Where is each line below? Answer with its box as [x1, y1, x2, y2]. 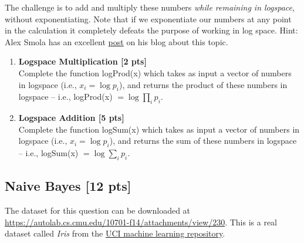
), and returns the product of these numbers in [119, 78, 288, 90]
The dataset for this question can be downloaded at [5, 204, 191, 217]
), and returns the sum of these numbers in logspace [109, 134, 297, 147]
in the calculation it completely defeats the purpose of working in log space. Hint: [5, 24, 298, 36]
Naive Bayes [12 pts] [5, 177, 131, 195]
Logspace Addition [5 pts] [18, 112, 124, 124]
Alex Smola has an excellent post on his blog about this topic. [5, 35, 228, 48]
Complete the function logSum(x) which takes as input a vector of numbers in [18, 123, 300, 135]
